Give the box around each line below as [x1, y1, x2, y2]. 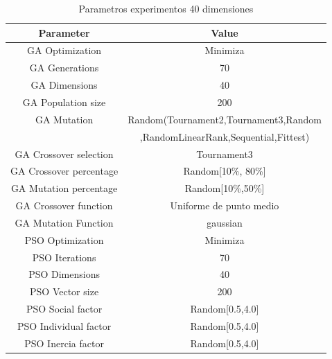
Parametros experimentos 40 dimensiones [78, 1, 254, 15]
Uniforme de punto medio [170, 198, 279, 213]
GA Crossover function [15, 198, 113, 213]
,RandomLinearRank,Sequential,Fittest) [139, 129, 310, 143]
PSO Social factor [26, 301, 103, 316]
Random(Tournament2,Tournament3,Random [128, 112, 322, 126]
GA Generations [29, 60, 99, 75]
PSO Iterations [32, 249, 96, 264]
